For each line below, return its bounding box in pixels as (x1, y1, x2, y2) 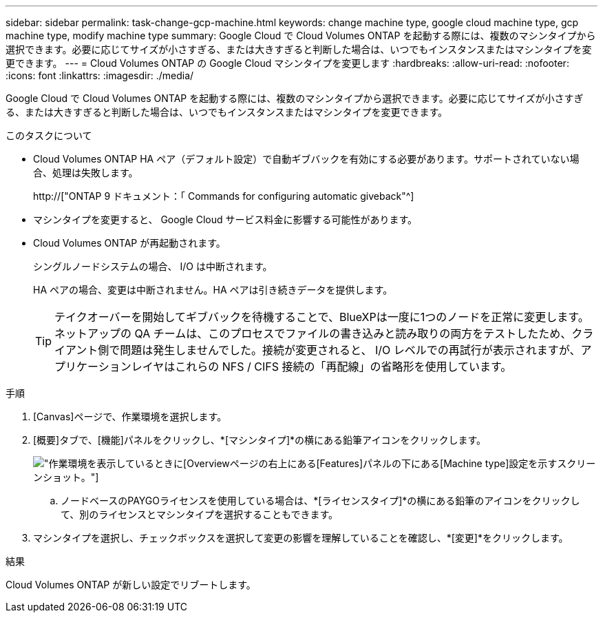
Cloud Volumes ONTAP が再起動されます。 (33, 237, 226, 249)
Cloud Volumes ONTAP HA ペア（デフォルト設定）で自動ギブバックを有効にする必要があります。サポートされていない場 (33, 153, 580, 165)
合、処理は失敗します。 (33, 167, 138, 178)
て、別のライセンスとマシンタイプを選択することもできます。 (61, 508, 339, 520)
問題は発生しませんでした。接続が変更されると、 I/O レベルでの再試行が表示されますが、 (120, 343, 581, 357)
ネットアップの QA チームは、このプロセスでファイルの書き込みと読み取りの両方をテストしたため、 (54, 327, 572, 340)
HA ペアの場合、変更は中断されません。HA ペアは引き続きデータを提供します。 (33, 284, 393, 296)
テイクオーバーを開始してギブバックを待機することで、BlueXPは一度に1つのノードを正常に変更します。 (54, 310, 589, 324)
